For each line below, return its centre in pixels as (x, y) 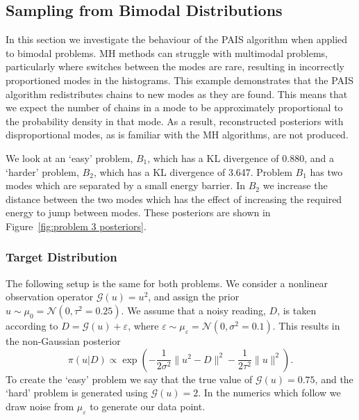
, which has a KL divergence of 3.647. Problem (193, 171)
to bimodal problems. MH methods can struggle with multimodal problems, (167, 52)
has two (326, 171)
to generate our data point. (148, 406)
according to (32, 325)
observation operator (50, 297)
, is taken (297, 310)
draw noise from (40, 406)
